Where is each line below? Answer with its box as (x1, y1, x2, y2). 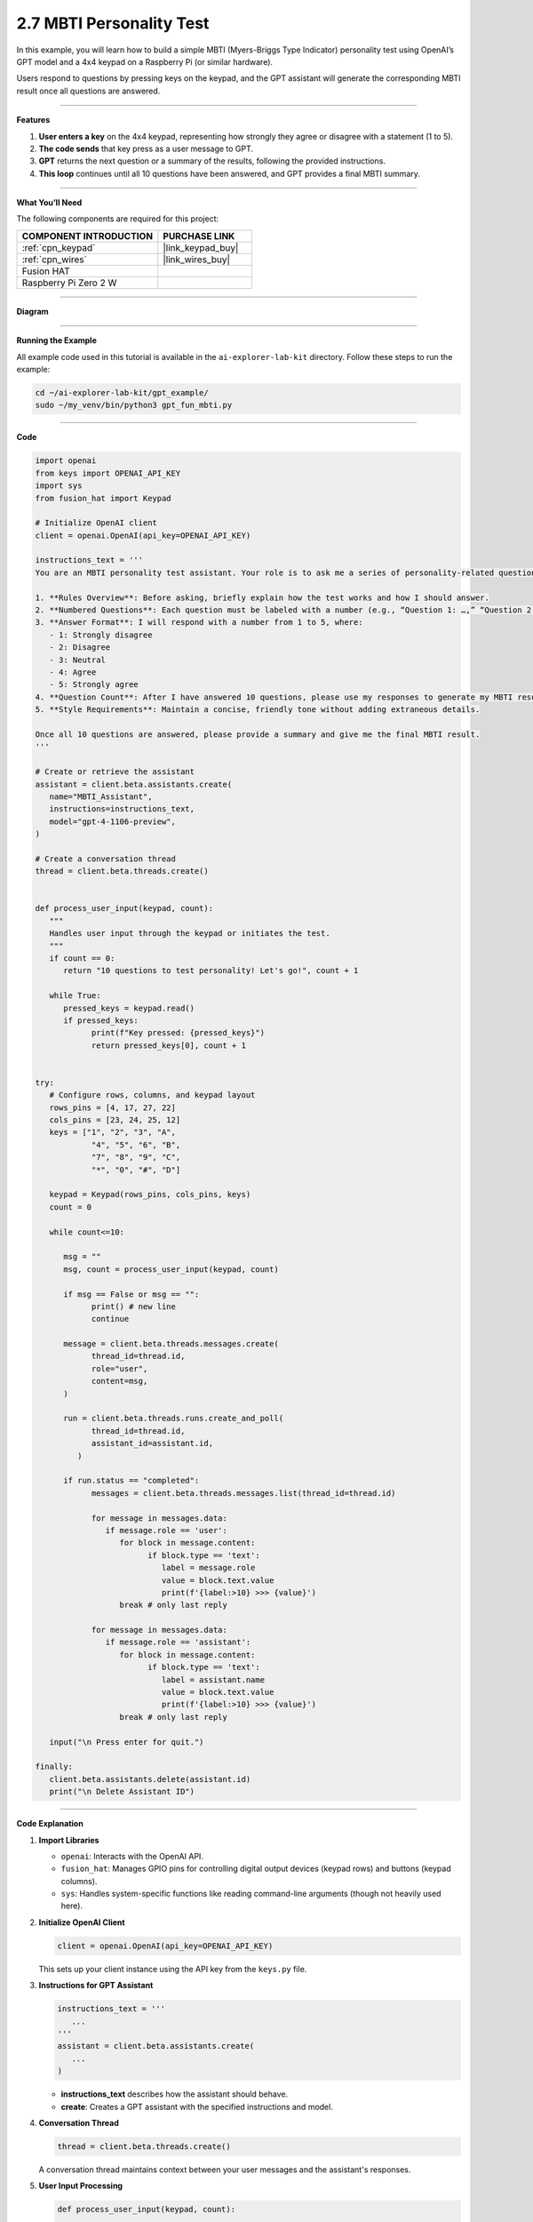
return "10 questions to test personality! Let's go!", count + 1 (63, 965, 359, 976)
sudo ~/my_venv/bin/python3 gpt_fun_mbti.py (35, 400, 233, 411)
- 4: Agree (49, 667, 97, 677)
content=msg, (91, 1376, 148, 1387)
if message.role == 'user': (105, 1525, 228, 1535)
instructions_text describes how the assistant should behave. (60, 2089, 289, 2099)
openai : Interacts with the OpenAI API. (60, 1850, 204, 1861)
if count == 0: (49, 953, 115, 963)
